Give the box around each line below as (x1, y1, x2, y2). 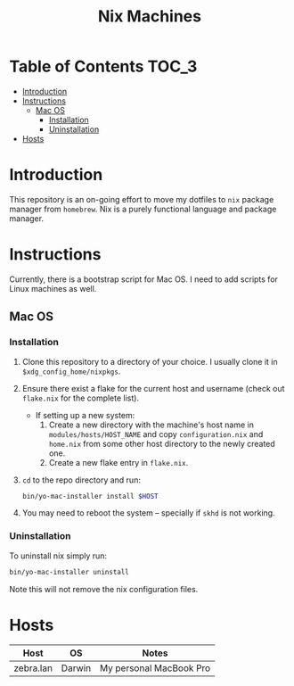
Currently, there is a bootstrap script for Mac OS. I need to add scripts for (9, 274, 279, 285)
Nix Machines (97, 6, 202, 27)
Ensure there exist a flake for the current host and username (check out (21, 383, 285, 393)
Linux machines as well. (9, 283, 97, 293)
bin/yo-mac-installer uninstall (9, 567, 129, 576)
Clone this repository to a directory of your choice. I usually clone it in (21, 356, 278, 367)
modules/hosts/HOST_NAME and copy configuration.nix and (48, 428, 264, 439)
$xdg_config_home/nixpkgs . (21, 366, 121, 376)
